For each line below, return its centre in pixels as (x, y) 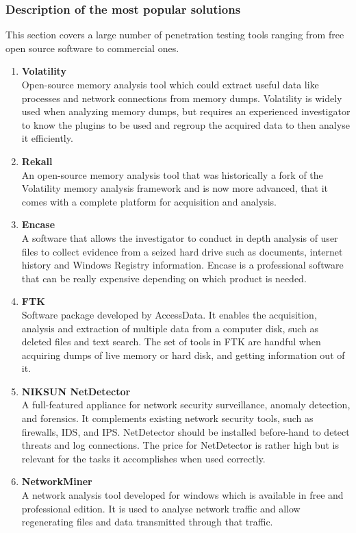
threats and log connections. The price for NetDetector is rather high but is (180, 445)
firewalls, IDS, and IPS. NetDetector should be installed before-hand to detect (186, 431)
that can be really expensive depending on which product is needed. (164, 278)
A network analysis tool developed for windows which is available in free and (182, 495)
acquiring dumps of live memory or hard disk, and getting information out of (183, 355)
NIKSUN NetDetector (76, 391)
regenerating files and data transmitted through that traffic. (147, 522)
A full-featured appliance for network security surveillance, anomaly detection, (186, 405)
